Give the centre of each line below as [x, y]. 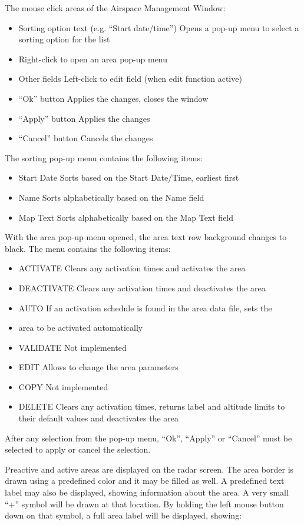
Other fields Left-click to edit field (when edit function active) [130, 79]
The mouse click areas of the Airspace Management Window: [115, 8]
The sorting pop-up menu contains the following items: [104, 157]
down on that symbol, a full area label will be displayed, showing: [123, 515]
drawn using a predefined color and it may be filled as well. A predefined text [145, 481]
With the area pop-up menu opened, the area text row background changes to [146, 237]
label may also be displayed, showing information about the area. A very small [147, 492]
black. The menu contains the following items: [88, 248]
